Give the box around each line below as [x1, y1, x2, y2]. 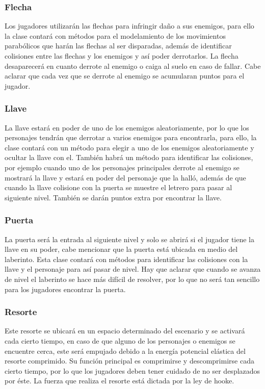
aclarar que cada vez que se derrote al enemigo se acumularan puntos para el [5, 70, 245, 81]
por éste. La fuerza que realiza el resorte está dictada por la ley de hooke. [5, 375, 234, 386]
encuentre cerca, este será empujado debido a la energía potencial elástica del [5, 345, 246, 356]
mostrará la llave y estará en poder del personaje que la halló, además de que [5, 172, 246, 183]
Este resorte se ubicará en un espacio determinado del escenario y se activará [5, 325, 245, 336]
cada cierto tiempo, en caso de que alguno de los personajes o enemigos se [5, 335, 235, 346]
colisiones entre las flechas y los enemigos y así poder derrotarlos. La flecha [5, 50, 238, 61]
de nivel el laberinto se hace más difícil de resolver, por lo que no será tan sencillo [5, 273, 260, 284]
